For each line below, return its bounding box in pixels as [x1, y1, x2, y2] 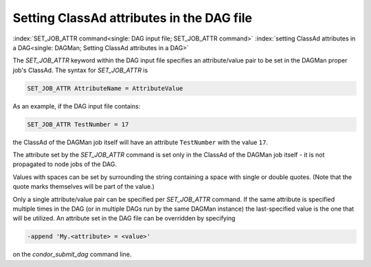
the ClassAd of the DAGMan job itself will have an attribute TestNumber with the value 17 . [12, 138, 268, 146]
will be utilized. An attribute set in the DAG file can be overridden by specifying [12, 214, 236, 222]
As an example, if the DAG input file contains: [12, 102, 141, 110]
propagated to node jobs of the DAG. [12, 160, 117, 168]
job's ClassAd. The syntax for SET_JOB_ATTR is [12, 66, 148, 74]
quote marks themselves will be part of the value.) [12, 183, 155, 191]
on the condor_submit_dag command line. [12, 251, 132, 259]
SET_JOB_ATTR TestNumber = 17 [27, 120, 129, 128]
